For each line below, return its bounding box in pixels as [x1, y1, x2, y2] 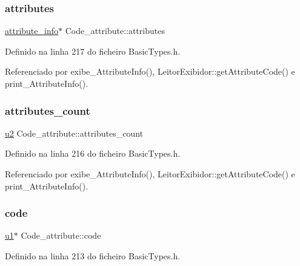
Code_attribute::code [21, 229, 101, 242]
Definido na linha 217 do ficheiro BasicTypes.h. [5, 44, 181, 57]
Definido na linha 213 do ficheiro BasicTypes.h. [5, 250, 181, 262]
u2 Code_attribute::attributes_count [5, 126, 144, 139]
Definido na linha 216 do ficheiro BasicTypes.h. [5, 147, 181, 160]
